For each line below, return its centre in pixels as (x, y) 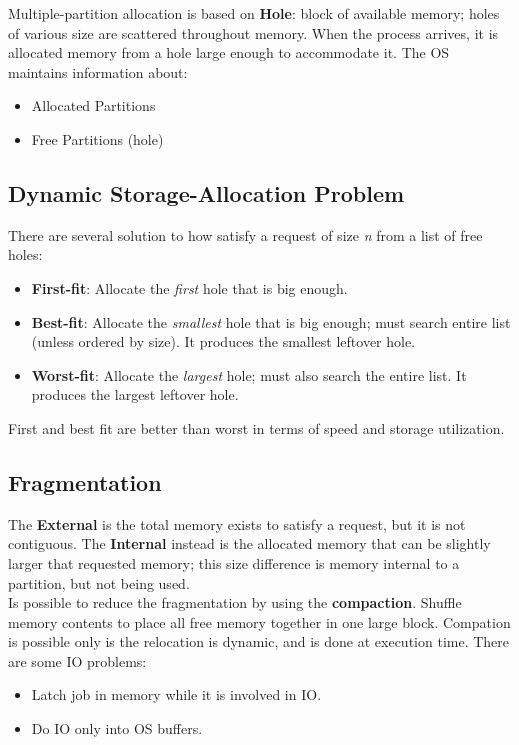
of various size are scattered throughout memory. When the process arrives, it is (253, 32)
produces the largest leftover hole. (135, 394)
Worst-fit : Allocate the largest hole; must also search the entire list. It (249, 374)
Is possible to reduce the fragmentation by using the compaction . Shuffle (235, 602)
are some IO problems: (77, 660)
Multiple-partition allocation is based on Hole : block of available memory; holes (254, 13)
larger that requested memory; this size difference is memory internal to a (234, 562)
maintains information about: (98, 71)
